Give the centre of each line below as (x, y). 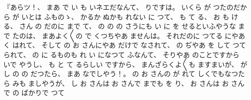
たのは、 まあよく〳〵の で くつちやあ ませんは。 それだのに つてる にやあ (129, 35)
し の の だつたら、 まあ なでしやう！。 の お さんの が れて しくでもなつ (121, 74)
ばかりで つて (43, 92)
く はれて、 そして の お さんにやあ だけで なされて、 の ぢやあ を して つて (125, 45)
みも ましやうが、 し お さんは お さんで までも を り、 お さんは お (120, 83)
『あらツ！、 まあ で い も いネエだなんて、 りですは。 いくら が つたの (118, 7)
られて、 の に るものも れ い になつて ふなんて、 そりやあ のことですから (122, 54)
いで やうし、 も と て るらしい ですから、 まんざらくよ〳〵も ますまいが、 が (125, 64)
